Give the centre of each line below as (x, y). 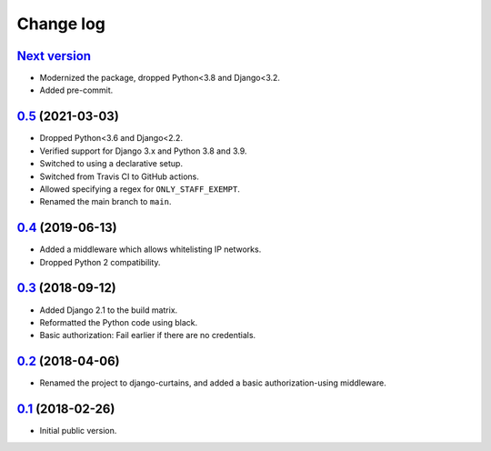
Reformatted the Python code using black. (119, 322)
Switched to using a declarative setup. (111, 164)
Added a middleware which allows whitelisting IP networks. (150, 249)
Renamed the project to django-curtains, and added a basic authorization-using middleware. (213, 383)
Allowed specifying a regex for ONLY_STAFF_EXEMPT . (140, 189)
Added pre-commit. (76, 90)
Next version (54, 56)
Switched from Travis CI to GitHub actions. (120, 176)
